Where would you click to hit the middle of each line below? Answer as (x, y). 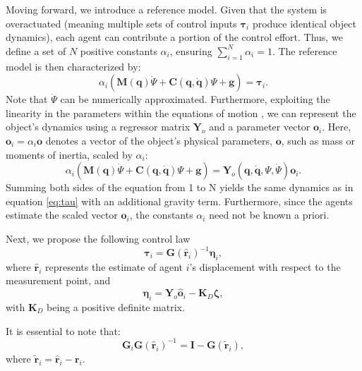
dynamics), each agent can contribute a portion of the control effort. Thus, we (174, 37)
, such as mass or (318, 140)
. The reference (304, 50)
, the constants (161, 215)
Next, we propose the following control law (98, 238)
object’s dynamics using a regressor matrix (98, 127)
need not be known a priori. (269, 215)
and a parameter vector (260, 127)
